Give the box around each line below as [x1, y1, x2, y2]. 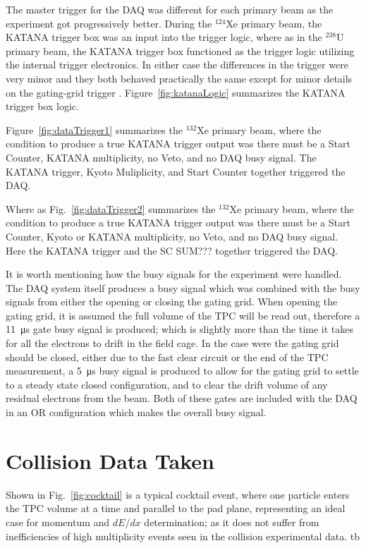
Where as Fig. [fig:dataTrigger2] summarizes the [6, 201, 216, 216]
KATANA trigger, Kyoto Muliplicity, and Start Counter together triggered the [6, 164, 346, 178]
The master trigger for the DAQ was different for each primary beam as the [6, 2, 334, 16]
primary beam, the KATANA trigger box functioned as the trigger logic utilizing [6, 43, 355, 58]
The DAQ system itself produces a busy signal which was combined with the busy [6, 280, 360, 295]
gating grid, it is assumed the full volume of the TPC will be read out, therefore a [6, 308, 360, 322]
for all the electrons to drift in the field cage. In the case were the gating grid [6, 336, 339, 351]
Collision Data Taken [6, 446, 214, 475]
